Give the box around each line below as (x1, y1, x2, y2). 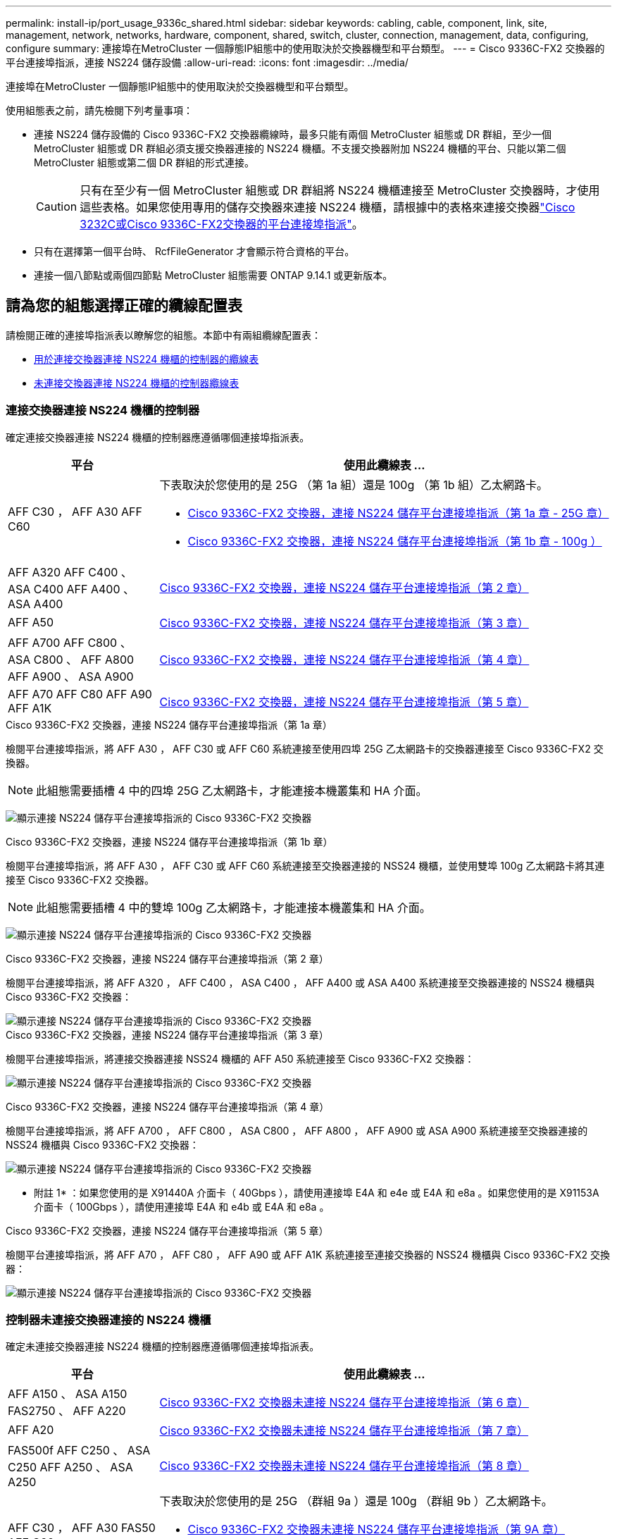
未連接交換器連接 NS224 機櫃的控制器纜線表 (34, 376, 239, 389)
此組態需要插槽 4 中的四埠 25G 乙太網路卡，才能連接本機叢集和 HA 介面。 (36, 783, 428, 798)
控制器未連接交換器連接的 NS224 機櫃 (6, 1312, 211, 1327)
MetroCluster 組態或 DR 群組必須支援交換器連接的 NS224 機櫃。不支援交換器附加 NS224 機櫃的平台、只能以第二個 (34, 142, 566, 154)
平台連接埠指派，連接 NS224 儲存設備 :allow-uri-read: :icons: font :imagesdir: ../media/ (6, 56, 409, 68)
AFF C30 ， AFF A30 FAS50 (8, 1521, 156, 1535)
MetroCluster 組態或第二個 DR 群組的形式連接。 (34, 156, 254, 168)
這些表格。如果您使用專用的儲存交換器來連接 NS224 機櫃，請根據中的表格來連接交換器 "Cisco (80, 200, 575, 214)
